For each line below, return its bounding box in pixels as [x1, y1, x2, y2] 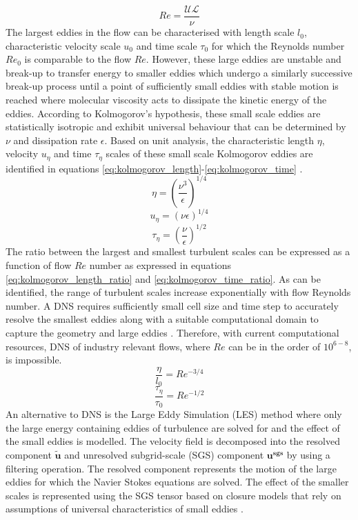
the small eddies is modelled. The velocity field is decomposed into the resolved [6, 434, 341, 448]
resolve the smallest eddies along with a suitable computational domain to [6, 312, 319, 326]
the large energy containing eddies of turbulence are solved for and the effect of [6, 420, 340, 434]
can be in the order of [228, 339, 321, 353]
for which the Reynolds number [211, 38, 345, 52]
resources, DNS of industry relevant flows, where [6, 339, 210, 353]
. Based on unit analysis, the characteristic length [104, 132, 315, 147]
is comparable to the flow [24, 52, 132, 66]
